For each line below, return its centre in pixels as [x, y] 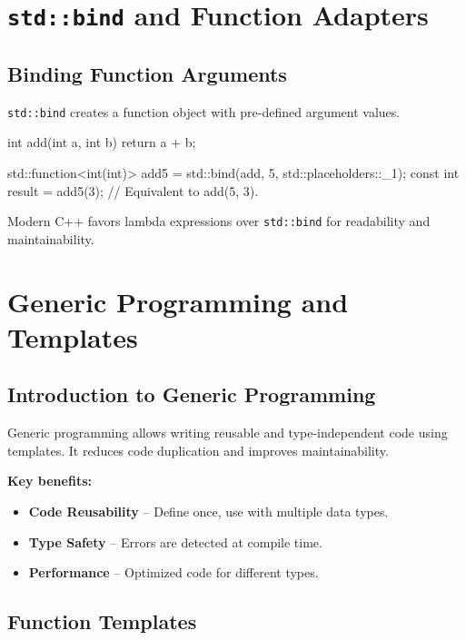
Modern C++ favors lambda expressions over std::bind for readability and [219, 221]
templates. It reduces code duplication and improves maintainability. [198, 450]
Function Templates [102, 621]
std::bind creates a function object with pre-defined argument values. [204, 111]
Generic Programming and [178, 301]
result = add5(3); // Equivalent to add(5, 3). [133, 190]
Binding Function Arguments [147, 73]
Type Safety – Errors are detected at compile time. [175, 542]
